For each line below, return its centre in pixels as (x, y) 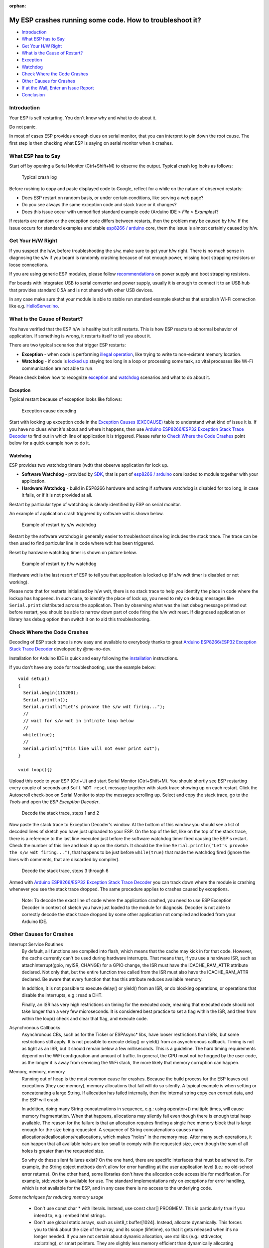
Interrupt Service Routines (36, 944)
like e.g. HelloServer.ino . (34, 306)
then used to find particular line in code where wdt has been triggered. (82, 543)
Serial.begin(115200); (51, 693)
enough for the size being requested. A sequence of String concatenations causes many (113, 1130)
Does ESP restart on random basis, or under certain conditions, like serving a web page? (113, 198)
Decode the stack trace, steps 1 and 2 (61, 813)
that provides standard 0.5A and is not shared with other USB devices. (81, 290)
